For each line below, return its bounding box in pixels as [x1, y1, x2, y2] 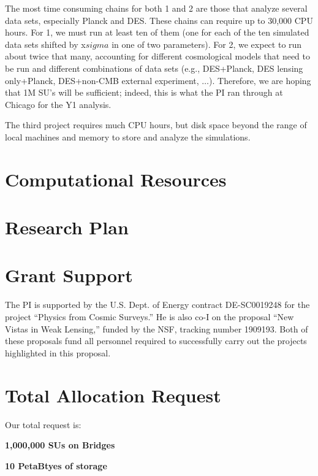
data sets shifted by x [5, 37, 86, 50]
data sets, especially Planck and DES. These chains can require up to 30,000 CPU [5, 13, 313, 26]
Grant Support [5, 263, 133, 288]
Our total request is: [5, 418, 81, 431]
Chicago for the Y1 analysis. [5, 98, 112, 110]
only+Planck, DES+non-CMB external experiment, [5, 74, 199, 86]
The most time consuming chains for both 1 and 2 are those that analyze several [5, 2, 308, 14]
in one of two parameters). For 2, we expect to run [112, 37, 302, 50]
